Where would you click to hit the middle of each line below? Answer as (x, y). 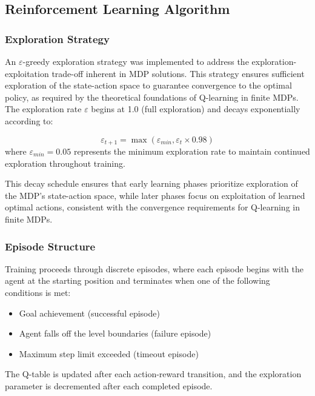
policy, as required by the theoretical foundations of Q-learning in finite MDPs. (152, 97)
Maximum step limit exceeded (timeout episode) (109, 353)
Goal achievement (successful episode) (89, 313)
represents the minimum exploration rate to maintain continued (192, 151)
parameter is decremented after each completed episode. (109, 385)
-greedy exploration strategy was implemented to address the (136, 61)
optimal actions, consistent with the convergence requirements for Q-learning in (152, 207)
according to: (29, 120)
